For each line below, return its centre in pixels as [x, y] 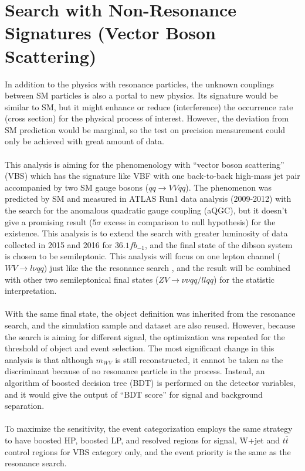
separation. [25, 406]
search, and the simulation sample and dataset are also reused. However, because [150, 325]
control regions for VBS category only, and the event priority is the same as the [148, 451]
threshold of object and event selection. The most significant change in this [140, 348]
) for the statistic [244, 279]
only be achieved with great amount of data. [84, 141]
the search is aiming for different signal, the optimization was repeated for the [145, 336]
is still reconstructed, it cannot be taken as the [199, 359]
